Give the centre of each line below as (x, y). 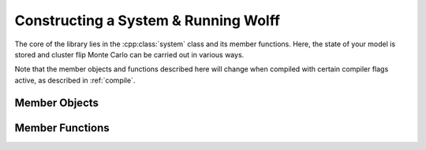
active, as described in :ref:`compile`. (75, 80)
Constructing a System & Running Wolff (147, 20)
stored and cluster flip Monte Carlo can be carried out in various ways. (129, 54)
